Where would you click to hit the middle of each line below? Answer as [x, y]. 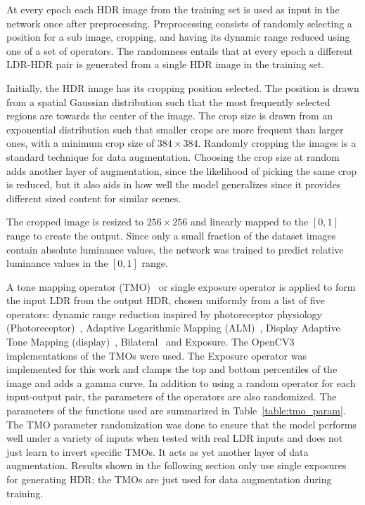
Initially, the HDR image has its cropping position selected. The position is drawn [183, 87]
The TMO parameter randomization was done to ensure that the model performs [181, 424]
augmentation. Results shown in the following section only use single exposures [177, 465]
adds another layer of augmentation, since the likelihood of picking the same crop [182, 170]
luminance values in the [57, 263]
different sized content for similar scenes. [94, 198]
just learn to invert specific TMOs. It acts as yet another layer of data [158, 451]
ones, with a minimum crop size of [81, 143]
